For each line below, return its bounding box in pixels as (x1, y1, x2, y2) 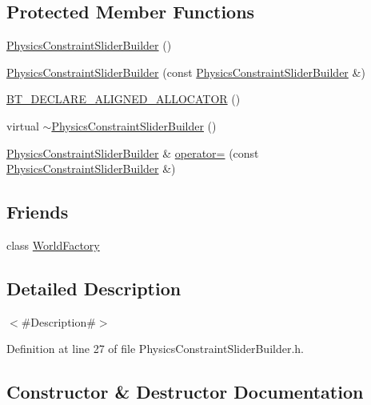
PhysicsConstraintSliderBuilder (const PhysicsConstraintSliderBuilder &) (6, 63, 365, 80)
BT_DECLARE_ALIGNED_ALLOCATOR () (6, 90, 241, 107)
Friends (6, 199, 69, 224)
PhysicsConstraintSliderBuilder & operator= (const (6, 144, 259, 161)
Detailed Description (6, 275, 182, 300)
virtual (6, 117, 39, 134)
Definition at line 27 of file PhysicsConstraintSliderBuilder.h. (6, 340, 304, 357)
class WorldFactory (6, 236, 100, 253)
